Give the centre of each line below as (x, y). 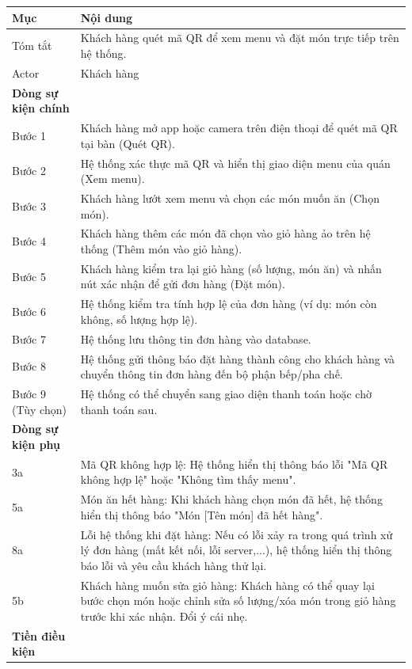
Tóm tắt (32, 46)
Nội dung (107, 17)
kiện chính (41, 108)
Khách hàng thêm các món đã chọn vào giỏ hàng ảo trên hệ (225, 233)
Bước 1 (29, 135)
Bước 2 (29, 171)
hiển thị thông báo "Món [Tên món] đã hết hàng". (202, 514)
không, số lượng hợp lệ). (139, 319)
